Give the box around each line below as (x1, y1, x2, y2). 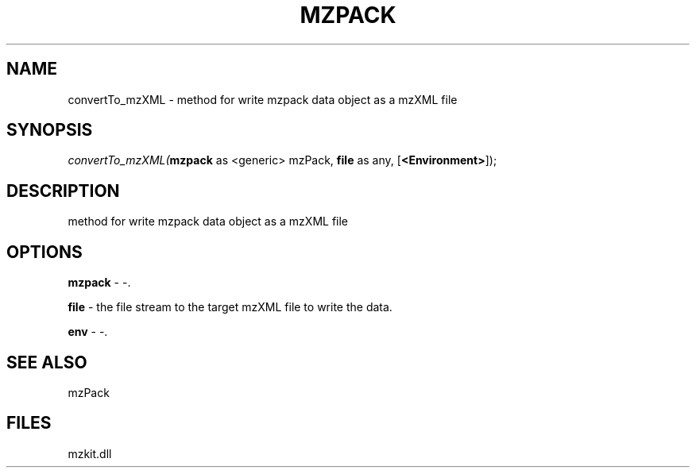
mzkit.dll (68, 446, 112, 461)
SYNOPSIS (6, 120, 93, 141)
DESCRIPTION (6, 180, 120, 201)
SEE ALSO (6, 352, 87, 372)
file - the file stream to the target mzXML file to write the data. (68, 300, 392, 314)
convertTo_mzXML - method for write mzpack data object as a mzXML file (68, 92, 458, 106)
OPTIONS (6, 241, 83, 262)
